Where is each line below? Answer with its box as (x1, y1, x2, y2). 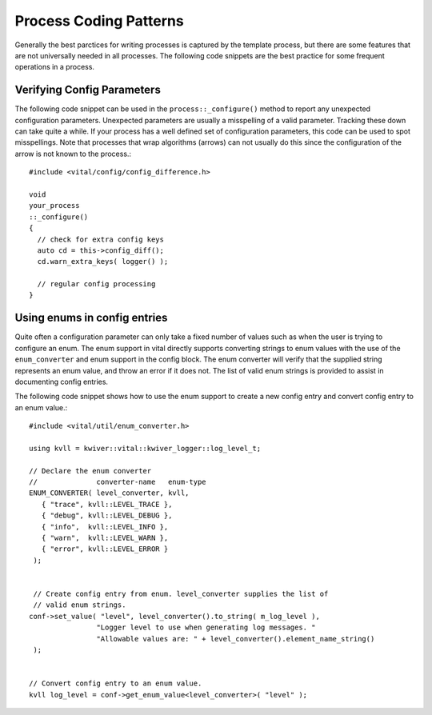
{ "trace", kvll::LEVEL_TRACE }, (41, 500, 173, 509)
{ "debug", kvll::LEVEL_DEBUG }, (41, 511, 173, 520)
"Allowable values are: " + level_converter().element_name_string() (96, 634, 375, 643)
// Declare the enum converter (29, 466, 152, 475)
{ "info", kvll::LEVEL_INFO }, (41, 522, 169, 531)
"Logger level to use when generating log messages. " (96, 623, 316, 632)
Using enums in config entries (14, 311, 168, 325)
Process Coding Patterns (14, 12, 184, 30)
